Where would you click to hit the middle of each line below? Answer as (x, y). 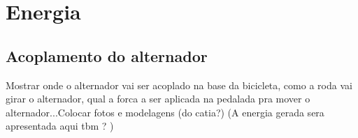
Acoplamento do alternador (107, 55)
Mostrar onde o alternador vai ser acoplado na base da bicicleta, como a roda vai (179, 85)
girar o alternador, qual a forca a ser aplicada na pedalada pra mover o (158, 99)
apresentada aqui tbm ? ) (60, 126)
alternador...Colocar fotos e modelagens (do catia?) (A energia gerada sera (165, 112)
